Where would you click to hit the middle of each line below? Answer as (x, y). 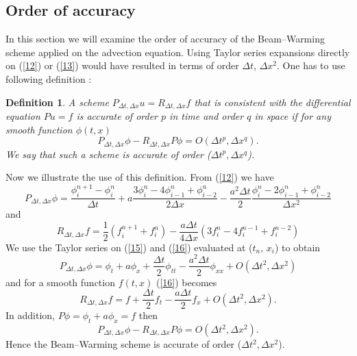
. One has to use (311, 65)
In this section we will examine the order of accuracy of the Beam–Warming (165, 39)
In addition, (30, 315)
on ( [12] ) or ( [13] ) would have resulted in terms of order (122, 65)
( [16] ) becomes (186, 282)
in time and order (207, 116)
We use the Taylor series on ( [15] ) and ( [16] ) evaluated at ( (129, 247)
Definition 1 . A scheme (57, 102)
